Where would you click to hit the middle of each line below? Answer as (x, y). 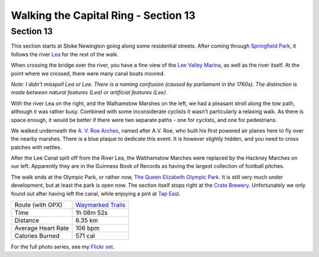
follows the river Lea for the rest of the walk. (65, 54)
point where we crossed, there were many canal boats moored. (88, 73)
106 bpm (87, 228)
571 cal (85, 236)
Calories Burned (37, 236)
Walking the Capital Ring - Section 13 (103, 15)
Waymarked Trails (100, 205)
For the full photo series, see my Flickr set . (63, 247)
